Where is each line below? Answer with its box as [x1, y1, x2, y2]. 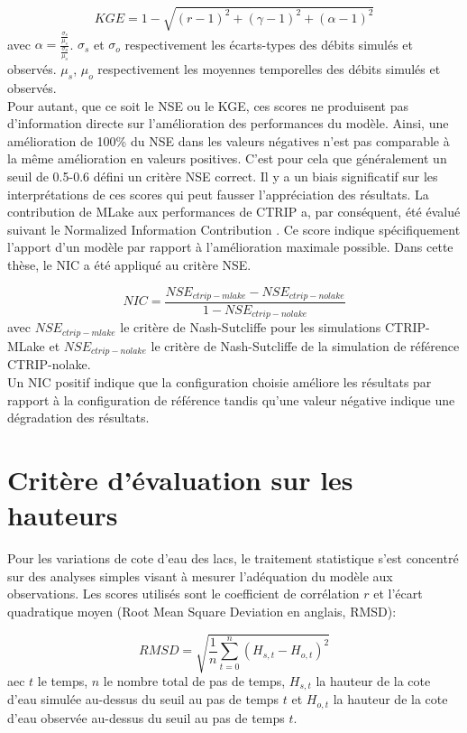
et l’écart [373, 584, 423, 603]
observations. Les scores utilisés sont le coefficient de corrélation [7, 584, 360, 603]
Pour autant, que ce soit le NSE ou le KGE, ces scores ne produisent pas [7, 96, 408, 115]
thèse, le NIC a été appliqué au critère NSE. [7, 255, 252, 274]
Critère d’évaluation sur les [7, 460, 353, 497]
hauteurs [7, 496, 118, 534]
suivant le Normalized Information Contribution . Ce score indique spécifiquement [7, 219, 461, 238]
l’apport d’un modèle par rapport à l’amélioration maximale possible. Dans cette [7, 237, 453, 256]
